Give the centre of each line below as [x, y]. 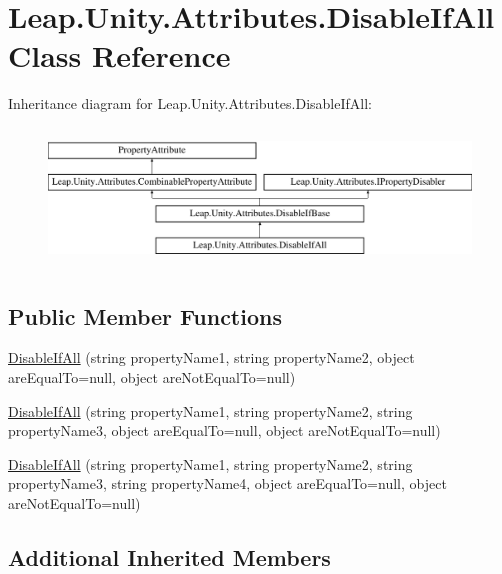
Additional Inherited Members [169, 556]
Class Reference [119, 55]
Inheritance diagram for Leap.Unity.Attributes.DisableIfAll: [190, 103]
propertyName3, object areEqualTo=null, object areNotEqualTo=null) [224, 430]
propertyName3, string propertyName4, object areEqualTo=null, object [227, 483]
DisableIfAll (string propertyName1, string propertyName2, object [211, 357]
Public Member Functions [145, 315]
